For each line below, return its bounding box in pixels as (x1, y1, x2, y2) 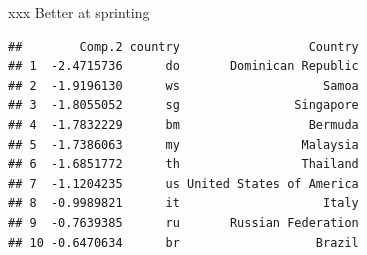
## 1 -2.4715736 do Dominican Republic (8, 59, 359, 74)
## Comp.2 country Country (8, 39, 359, 54)
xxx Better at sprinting (8, 2, 150, 22)
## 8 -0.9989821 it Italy (8, 196, 359, 211)
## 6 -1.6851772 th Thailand (8, 157, 359, 172)
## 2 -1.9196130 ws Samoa (8, 78, 359, 93)
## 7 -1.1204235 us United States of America (8, 176, 359, 191)
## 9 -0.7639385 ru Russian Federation (8, 215, 359, 230)
